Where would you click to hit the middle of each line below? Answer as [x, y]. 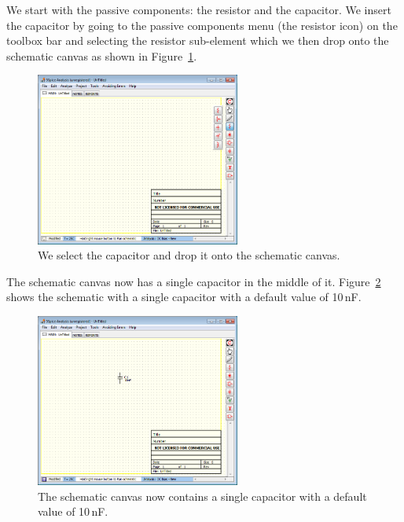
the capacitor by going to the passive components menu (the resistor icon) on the [202, 25]
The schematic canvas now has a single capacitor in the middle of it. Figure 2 [194, 281]
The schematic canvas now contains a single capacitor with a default [202, 496]
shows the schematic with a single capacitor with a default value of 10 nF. [184, 297]
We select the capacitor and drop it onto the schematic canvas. [189, 255]
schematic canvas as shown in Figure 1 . [102, 55]
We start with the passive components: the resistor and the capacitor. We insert [199, 9]
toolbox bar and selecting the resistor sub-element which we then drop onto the [198, 40]
